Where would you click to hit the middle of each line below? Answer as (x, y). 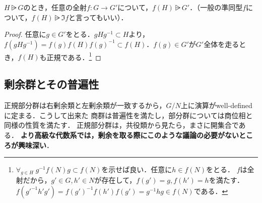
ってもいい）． (105, 17)
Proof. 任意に (25, 34)
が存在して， (115, 180)
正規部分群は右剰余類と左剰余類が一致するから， (85, 105)
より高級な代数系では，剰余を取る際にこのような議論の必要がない (130, 135)
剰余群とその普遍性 (52, 84)
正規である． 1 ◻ (74, 56)
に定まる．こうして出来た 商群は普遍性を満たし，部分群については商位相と (128, 115)
